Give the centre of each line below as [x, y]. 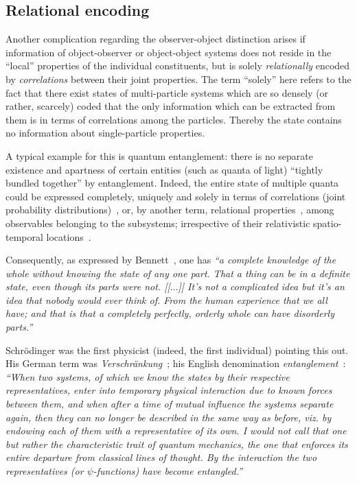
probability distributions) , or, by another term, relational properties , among [170, 210]
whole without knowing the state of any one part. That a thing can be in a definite [178, 273]
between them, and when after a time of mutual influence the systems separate [170, 404]
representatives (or [45, 471]
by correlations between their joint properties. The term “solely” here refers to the [178, 79]
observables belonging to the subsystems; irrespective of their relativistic [158, 223]
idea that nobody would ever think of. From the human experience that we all [166, 299]
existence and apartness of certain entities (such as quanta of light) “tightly [164, 169]
